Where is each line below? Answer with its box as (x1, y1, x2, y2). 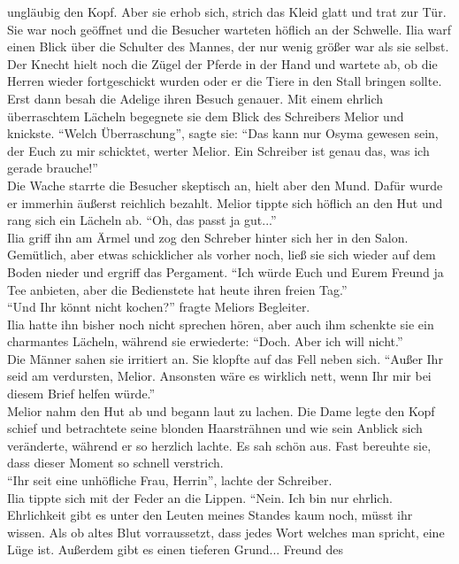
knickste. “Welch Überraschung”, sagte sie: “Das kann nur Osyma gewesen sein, (7, 124, 439, 143)
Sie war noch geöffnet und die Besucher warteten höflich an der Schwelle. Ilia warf (7, 19, 452, 38)
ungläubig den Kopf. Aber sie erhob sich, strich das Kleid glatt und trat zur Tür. (7, 3, 447, 20)
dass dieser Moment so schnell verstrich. (7, 453, 224, 472)
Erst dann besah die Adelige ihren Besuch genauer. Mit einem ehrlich (7, 89, 384, 107)
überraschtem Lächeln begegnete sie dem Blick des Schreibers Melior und (7, 106, 404, 125)
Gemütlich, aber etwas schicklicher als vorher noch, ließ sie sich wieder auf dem (7, 245, 436, 264)
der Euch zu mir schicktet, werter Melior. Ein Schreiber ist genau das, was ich (7, 141, 430, 159)
